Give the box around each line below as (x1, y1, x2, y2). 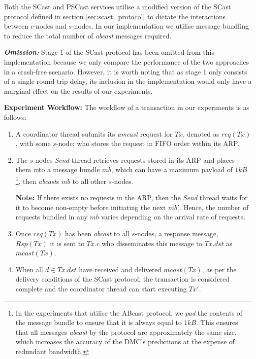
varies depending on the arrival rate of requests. (101, 212, 245, 222)
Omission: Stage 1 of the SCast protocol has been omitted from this (4, 47, 214, 57)
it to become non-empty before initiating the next (15, 202, 166, 212)
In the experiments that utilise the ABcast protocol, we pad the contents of (15, 307, 243, 318)
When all (15, 264, 43, 274)
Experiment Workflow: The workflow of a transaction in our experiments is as (4, 102, 250, 112)
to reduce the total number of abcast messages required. (4, 30, 172, 40)
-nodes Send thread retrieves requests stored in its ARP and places (33, 154, 235, 165)
